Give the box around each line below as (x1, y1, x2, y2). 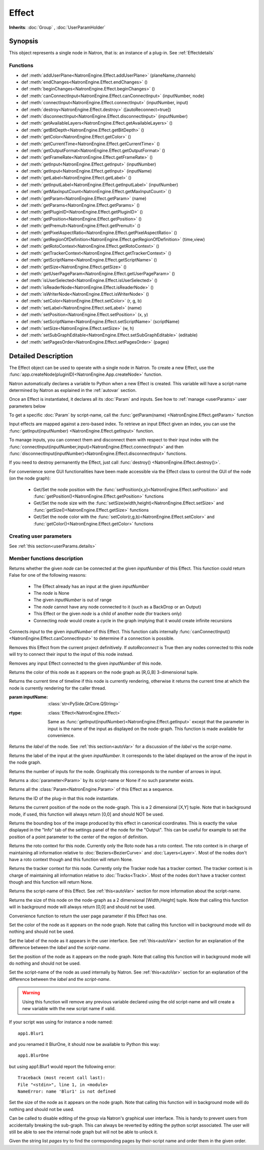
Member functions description (9, 555, 83, 562)
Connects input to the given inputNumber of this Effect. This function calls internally (9, 629, 178, 634)
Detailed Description (9, 352, 73, 360)
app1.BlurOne (18, 1053, 49, 1058)
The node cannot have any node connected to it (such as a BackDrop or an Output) (33, 604, 201, 609)
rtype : (9, 710, 22, 716)
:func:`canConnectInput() (179, 629, 230, 634)
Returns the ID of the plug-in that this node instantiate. (9, 795, 119, 801)
